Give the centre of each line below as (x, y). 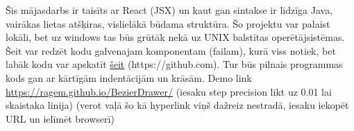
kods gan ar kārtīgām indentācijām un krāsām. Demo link (129, 77)
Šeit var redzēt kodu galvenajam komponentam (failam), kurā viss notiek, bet (171, 50)
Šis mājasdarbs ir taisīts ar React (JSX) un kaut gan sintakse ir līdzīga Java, (169, 10)
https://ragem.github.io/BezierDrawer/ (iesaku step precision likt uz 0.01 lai (169, 91)
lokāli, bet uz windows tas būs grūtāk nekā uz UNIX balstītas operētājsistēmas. (175, 37)
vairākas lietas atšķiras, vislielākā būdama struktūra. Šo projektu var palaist (168, 23)
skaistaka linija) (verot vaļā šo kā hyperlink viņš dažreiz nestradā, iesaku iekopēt (177, 105)
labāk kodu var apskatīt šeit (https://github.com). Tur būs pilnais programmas (174, 64)
